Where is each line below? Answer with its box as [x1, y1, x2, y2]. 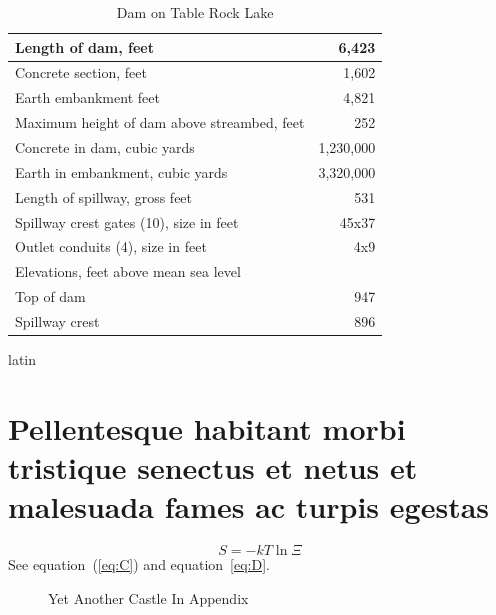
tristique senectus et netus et [8, 446, 418, 487]
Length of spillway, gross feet [15, 186, 193, 207]
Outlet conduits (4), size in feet [15, 236, 207, 257]
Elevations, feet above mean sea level [15, 261, 241, 282]
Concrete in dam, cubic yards [15, 136, 195, 157]
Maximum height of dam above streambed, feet [15, 112, 305, 133]
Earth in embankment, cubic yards [15, 161, 228, 182]
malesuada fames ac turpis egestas [8, 486, 490, 527]
